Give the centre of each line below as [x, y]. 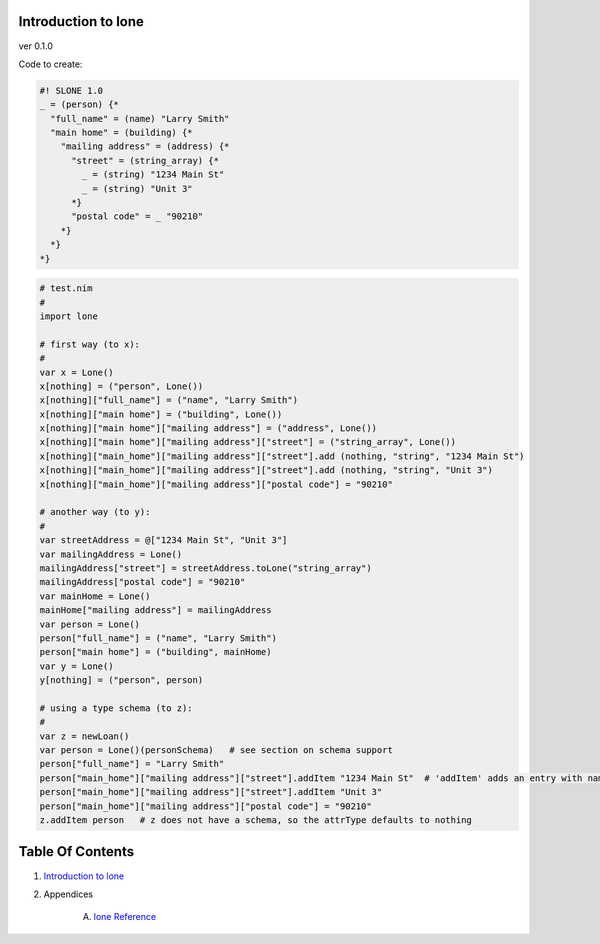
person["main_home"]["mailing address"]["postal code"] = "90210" [205, 806]
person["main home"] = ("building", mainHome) [155, 652]
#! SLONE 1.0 [71, 90]
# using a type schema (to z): [116, 708]
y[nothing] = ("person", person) [121, 680]
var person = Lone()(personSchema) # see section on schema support [216, 750]
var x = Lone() [76, 372]
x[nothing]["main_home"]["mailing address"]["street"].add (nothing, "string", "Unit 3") [266, 470]
